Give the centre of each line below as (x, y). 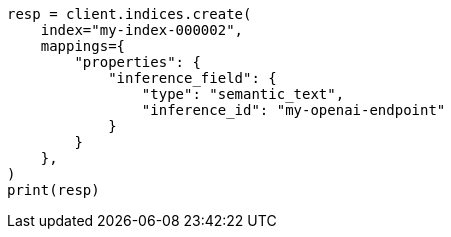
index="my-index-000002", (142, 30)
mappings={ (83, 46)
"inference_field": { (192, 78)
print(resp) (53, 190)
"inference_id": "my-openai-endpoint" (293, 110)
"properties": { (137, 62)
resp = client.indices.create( (129, 14)
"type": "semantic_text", (243, 94)
